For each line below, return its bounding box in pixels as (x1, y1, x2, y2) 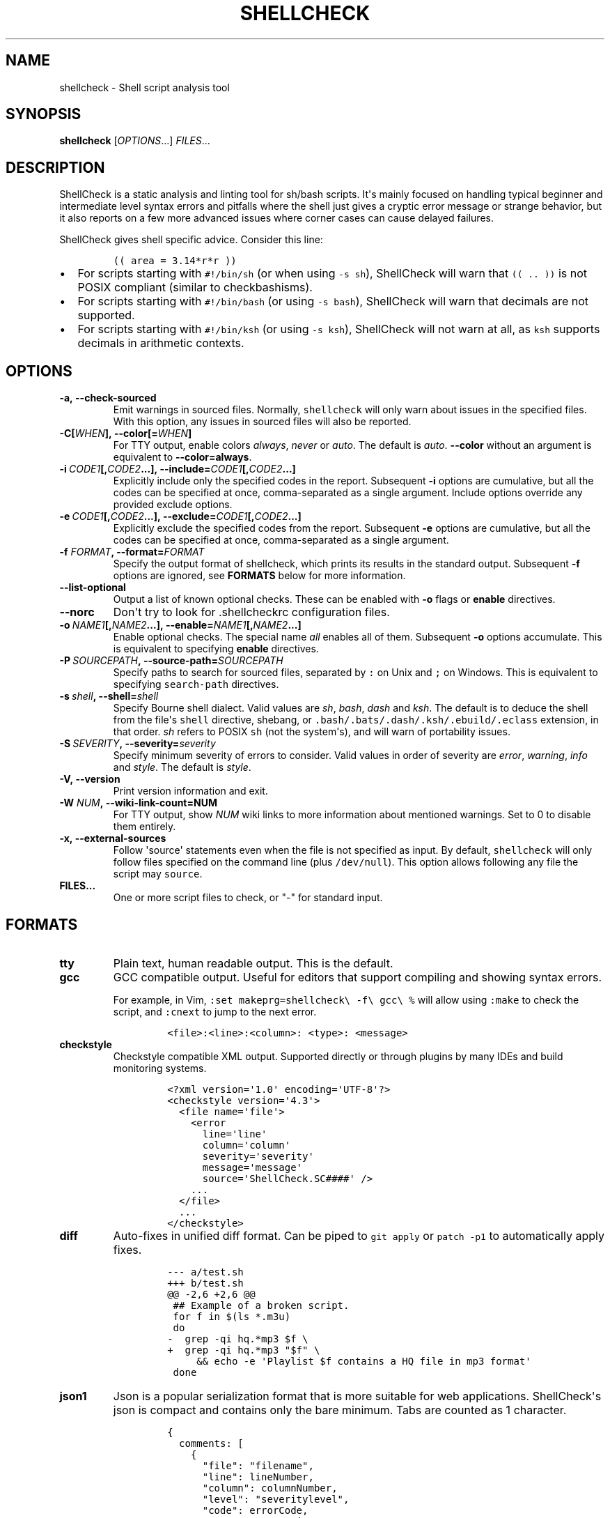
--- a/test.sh (167, 1266, 244, 1278)
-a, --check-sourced (59, 392, 157, 404)
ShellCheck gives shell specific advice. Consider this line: (59, 233, 323, 246)
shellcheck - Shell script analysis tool (59, 81, 230, 93)
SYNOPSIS (6, 105, 81, 123)
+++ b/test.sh (167, 1277, 244, 1289)
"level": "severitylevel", (202, 1493, 350, 1505)
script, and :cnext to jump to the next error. (113, 1005, 317, 1018)
